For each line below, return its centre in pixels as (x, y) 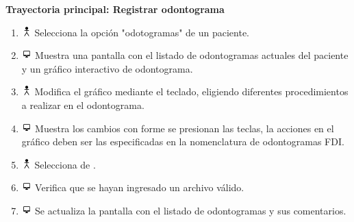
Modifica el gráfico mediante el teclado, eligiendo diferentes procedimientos (191, 91)
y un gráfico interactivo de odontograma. (107, 68)
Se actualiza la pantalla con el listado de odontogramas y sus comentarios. (191, 210)
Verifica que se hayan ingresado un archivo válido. (140, 187)
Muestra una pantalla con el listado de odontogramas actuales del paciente (192, 55)
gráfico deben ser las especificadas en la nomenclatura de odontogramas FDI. (183, 141)
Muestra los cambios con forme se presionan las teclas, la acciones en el (185, 128)
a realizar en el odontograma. (83, 104)
